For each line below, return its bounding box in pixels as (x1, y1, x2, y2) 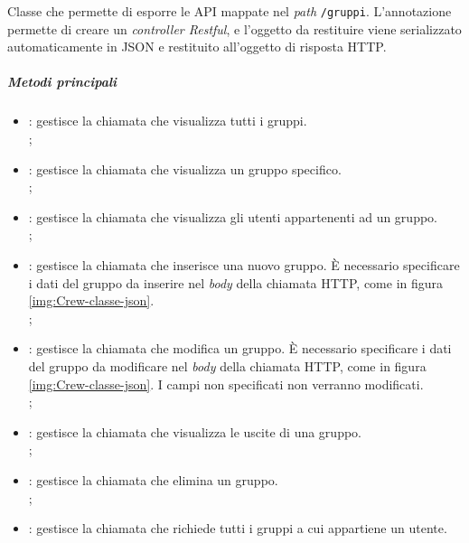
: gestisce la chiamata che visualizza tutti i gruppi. (28, 111, 307, 130)
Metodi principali (7, 72, 117, 91)
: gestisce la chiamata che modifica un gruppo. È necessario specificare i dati (28, 339, 452, 358)
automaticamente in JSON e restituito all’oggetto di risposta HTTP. (7, 37, 387, 56)
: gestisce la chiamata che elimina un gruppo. (28, 470, 278, 489)
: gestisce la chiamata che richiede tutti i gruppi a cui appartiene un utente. (28, 519, 447, 538)
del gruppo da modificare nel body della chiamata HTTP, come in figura (28, 356, 427, 375)
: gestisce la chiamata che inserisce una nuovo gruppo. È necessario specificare (28, 255, 460, 274)
